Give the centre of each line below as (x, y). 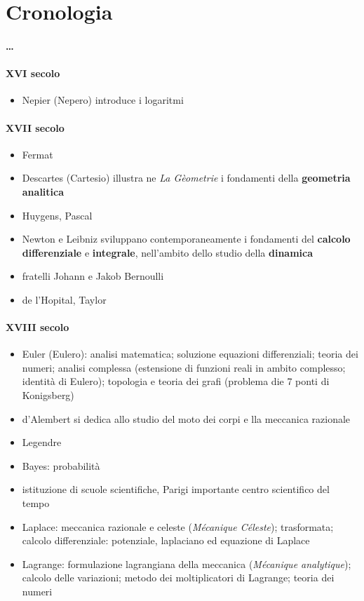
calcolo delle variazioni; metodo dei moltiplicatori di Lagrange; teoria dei (178, 578)
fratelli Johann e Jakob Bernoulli (93, 276)
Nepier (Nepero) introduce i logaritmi (103, 100)
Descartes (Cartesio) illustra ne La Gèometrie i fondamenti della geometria (186, 178)
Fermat (38, 154)
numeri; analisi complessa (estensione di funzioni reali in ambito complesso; (184, 367)
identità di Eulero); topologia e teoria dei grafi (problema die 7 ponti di (176, 381)
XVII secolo (35, 127)
